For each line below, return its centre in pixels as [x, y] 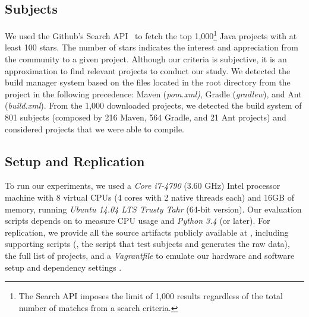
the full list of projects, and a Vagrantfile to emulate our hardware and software [150, 255]
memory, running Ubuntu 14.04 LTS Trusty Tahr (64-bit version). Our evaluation [153, 209]
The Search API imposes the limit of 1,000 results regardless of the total [151, 296]
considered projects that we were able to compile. [95, 129]
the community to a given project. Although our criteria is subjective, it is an [146, 59]
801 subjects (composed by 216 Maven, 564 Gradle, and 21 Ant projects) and [146, 117]
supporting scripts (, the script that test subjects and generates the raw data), [147, 244]
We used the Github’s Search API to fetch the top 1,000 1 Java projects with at [151, 35]
